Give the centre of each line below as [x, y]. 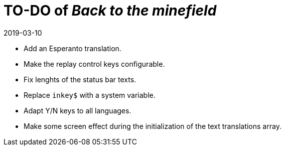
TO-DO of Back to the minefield [110, 11]
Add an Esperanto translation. [73, 48]
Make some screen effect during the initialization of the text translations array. [153, 126]
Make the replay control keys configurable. [94, 64]
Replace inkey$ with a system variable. [90, 95]
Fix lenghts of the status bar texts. [80, 79]
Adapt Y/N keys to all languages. [78, 110]
